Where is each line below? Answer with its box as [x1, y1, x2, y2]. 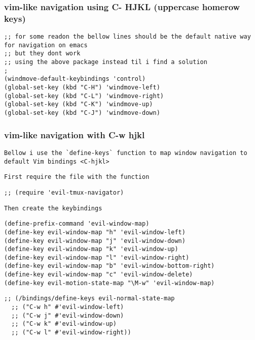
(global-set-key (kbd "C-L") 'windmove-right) [4, 92, 164, 100]
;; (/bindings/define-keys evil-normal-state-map [4, 295, 175, 302]
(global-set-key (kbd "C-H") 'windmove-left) [4, 84, 160, 91]
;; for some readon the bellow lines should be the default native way [4, 33, 251, 41]
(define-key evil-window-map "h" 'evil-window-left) [4, 228, 186, 236]
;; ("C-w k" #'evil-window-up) [11, 320, 117, 328]
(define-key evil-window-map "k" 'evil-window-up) [4, 245, 178, 253]
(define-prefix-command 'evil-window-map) [4, 220, 150, 228]
